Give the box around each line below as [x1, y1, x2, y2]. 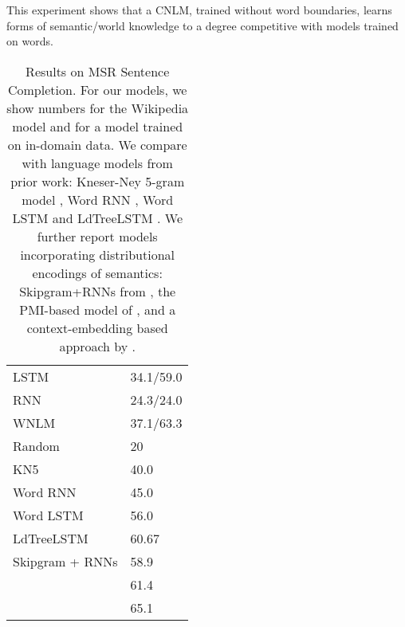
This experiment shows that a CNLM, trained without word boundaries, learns [6, 2, 392, 18]
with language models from [22, 153, 173, 172]
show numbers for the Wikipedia [6, 98, 189, 117]
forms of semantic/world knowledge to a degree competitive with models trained [6, 17, 399, 33]
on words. [6, 33, 53, 49]
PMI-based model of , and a [19, 300, 176, 319]
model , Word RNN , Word [22, 190, 174, 209]
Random [13, 436, 60, 455]
